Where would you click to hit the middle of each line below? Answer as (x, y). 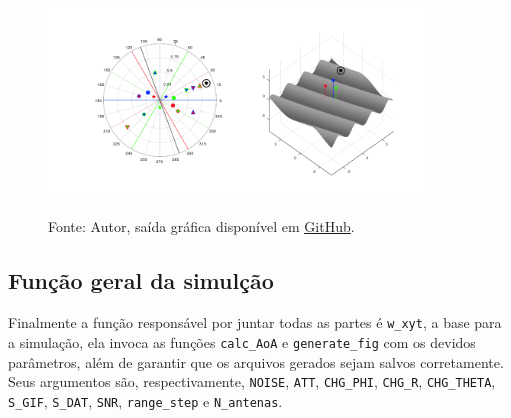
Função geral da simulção (141, 280)
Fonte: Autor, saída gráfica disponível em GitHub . (201, 226)
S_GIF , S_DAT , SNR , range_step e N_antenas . (145, 400)
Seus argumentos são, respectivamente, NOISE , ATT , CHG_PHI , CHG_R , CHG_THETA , (252, 381)
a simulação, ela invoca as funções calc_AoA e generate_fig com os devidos (242, 341)
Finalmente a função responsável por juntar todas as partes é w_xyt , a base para (255, 322)
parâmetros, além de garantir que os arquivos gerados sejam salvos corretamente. (256, 361)
